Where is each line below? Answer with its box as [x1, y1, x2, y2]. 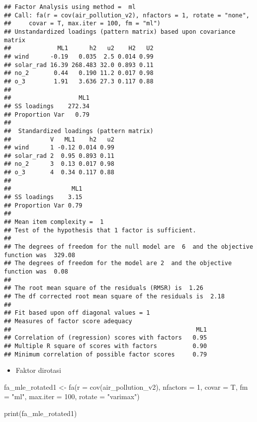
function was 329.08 [4, 251, 76, 259]
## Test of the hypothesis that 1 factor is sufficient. [4, 226, 196, 234]
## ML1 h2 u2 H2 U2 [4, 45, 154, 52]
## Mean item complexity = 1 [4, 218, 104, 226]
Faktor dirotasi [15, 365, 61, 375]
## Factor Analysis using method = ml [4, 3, 136, 10]
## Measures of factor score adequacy [4, 317, 132, 325]
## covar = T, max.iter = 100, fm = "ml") [4, 20, 161, 27]
